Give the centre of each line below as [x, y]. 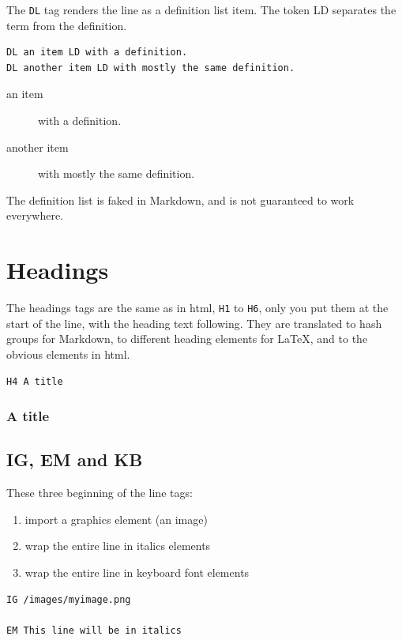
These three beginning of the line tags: [100, 493]
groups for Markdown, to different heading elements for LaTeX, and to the [187, 339]
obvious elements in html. [68, 354]
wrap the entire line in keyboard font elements [137, 572]
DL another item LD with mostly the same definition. [151, 68]
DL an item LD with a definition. [97, 53]
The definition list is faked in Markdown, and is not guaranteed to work [180, 200]
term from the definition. [67, 25]
